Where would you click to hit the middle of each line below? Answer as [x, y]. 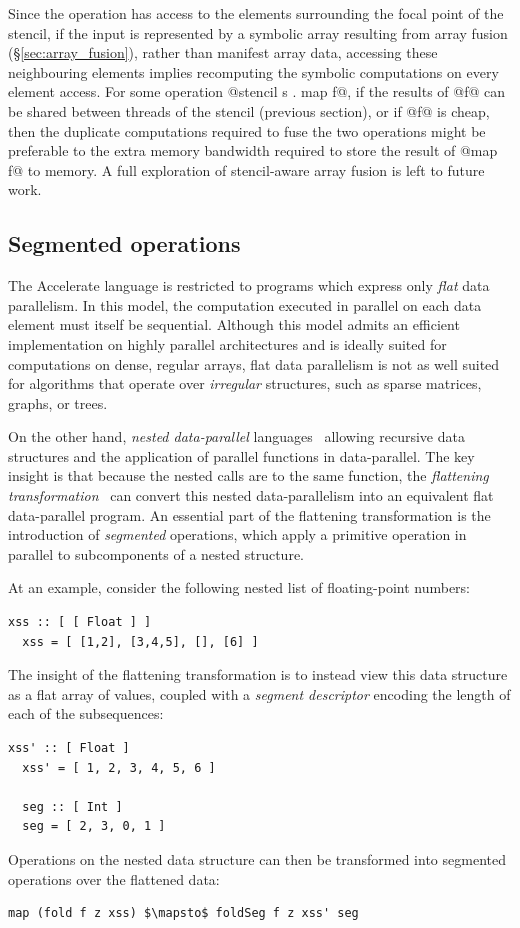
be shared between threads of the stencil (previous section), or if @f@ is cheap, [249, 110]
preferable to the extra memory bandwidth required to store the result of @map [253, 150]
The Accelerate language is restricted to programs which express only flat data [249, 285]
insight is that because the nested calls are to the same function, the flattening [248, 475]
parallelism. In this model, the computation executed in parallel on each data [245, 304]
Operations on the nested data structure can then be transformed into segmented [257, 858]
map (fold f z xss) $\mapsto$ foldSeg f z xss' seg [183, 913]
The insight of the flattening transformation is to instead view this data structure [258, 674]
